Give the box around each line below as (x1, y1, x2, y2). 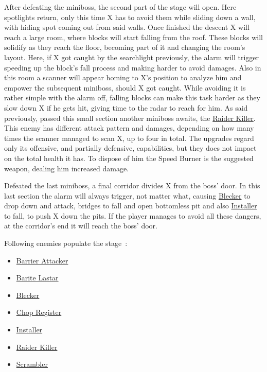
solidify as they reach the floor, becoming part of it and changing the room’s (4, 42, 245, 52)
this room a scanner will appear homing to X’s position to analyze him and (4, 72, 242, 83)
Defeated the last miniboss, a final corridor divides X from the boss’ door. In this (4, 180, 260, 191)
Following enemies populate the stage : (4, 238, 128, 249)
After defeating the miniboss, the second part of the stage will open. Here (4, 2, 237, 12)
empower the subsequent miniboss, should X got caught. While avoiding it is (4, 82, 246, 93)
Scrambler (16, 359, 48, 369)
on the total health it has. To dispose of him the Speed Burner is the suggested (4, 152, 254, 163)
